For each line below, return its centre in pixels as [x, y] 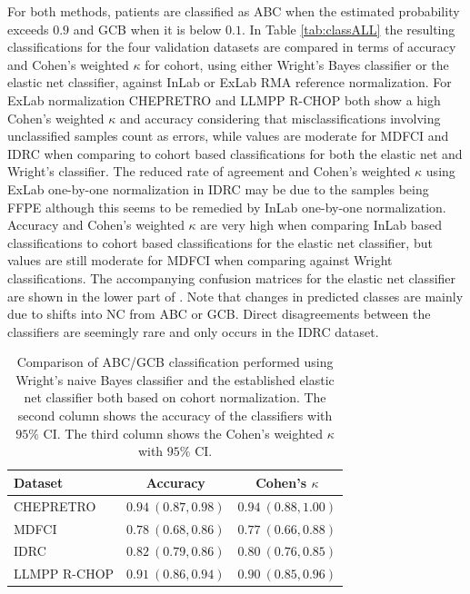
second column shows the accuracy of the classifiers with [175, 416]
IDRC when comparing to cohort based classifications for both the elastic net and [235, 153]
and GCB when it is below [147, 29]
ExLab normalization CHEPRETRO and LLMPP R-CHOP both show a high [224, 99]
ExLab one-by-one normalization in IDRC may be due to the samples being [218, 188]
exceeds [28, 29]
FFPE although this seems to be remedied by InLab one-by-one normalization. [227, 207]
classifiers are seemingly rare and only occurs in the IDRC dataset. [193, 331]
